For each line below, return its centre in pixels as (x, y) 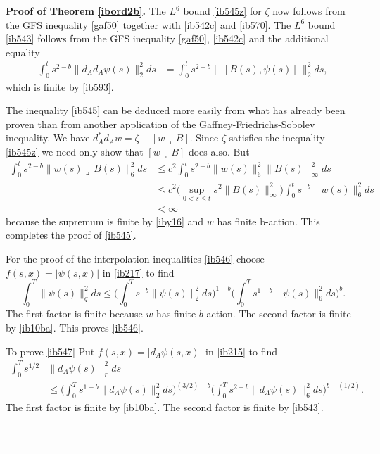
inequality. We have (48, 138)
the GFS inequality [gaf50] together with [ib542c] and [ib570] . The (148, 24)
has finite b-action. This (268, 221)
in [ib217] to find (138, 272)
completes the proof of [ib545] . (71, 235)
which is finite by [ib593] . (60, 86)
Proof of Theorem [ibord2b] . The (86, 11)
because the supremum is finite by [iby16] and (105, 221)
